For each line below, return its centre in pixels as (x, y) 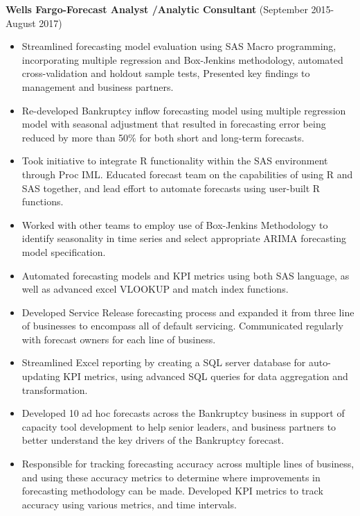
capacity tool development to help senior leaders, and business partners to (179, 426)
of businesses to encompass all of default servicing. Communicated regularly (182, 326)
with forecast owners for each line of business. (119, 339)
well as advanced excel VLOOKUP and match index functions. (155, 289)
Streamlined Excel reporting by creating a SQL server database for (164, 362)
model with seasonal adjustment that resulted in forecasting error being (174, 124)
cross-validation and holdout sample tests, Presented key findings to (166, 73)
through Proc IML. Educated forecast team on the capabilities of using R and (187, 174)
